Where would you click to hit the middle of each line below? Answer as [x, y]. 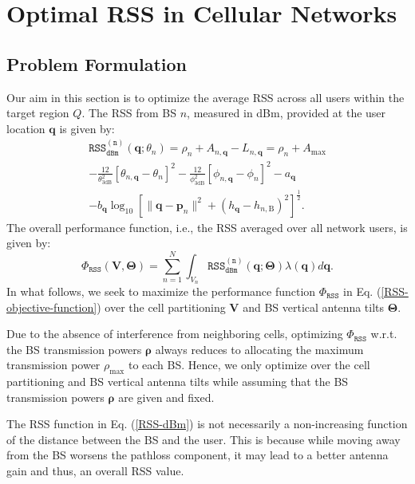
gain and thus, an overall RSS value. [95, 471]
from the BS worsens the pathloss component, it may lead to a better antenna [198, 455]
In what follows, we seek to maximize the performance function [161, 291]
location [26, 128]
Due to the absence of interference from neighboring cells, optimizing [175, 334]
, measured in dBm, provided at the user [287, 113]
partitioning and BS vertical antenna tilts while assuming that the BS [178, 382]
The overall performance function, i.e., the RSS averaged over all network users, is [207, 227]
